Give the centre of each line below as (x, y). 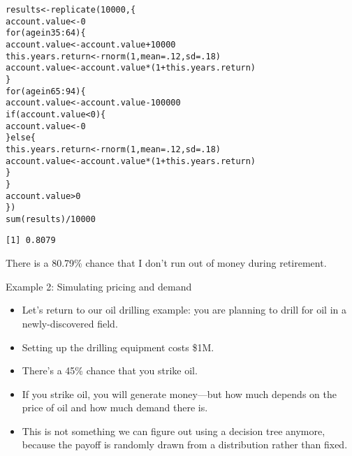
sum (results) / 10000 (51, 219)
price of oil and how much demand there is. (115, 407)
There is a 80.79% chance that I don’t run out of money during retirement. (166, 263)
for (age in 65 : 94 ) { (46, 91)
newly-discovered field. (70, 323)
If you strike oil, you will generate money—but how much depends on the (179, 394)
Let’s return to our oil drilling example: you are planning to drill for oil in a (184, 310)
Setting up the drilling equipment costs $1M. (118, 347)
